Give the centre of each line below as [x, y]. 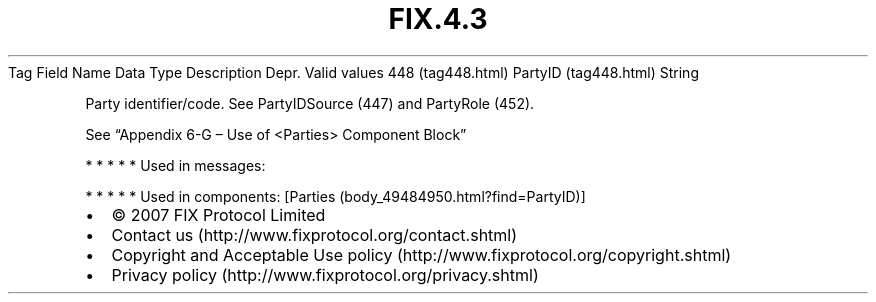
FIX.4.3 [438, 19]
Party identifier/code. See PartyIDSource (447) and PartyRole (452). [310, 103]
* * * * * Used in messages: [175, 165]
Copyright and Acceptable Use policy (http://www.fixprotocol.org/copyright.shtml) [421, 254]
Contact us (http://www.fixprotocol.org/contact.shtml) [314, 234]
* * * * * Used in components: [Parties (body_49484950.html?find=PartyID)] [335, 196]
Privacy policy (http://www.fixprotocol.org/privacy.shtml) [325, 274]
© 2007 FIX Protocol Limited [218, 214]
